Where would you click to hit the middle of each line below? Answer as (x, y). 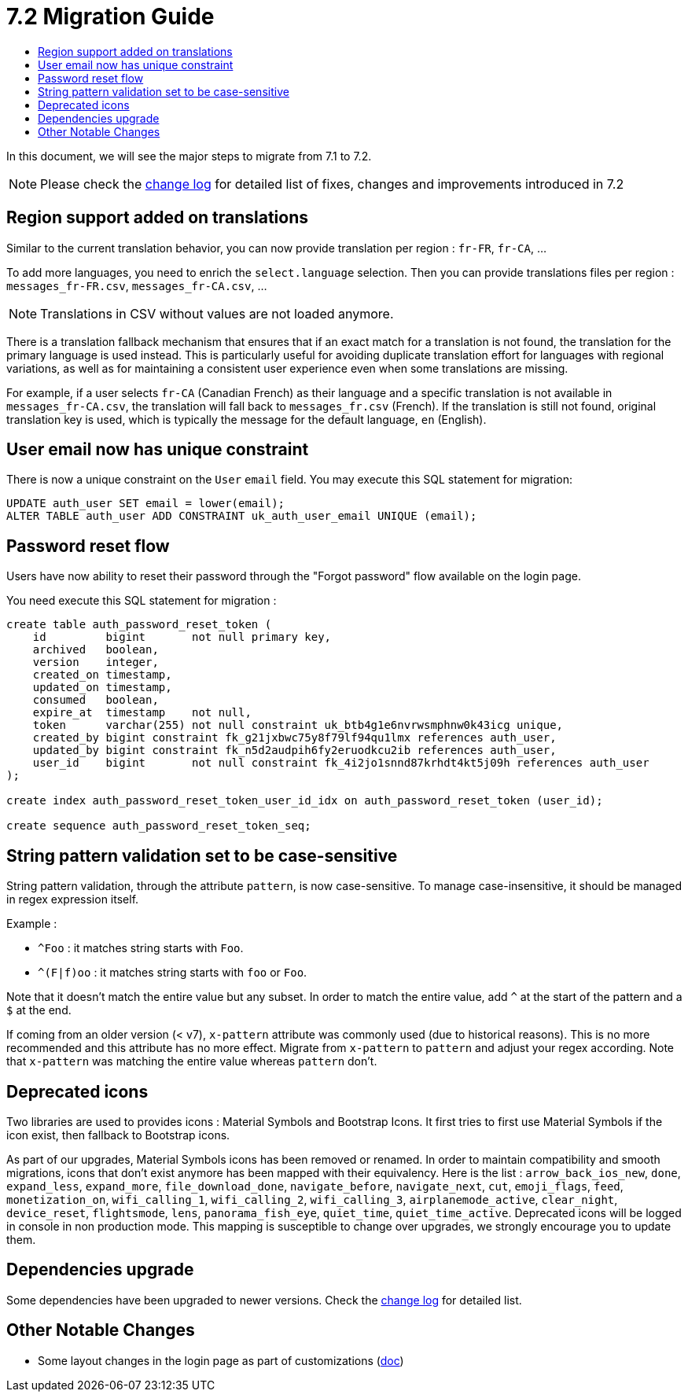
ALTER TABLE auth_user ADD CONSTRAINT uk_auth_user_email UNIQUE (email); (242, 516)
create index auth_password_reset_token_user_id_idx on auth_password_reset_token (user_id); (305, 801)
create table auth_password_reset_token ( (139, 625)
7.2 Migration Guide (110, 17)
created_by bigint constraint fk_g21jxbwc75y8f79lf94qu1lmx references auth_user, (294, 738)
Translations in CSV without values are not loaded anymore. (217, 313)
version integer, (96, 662)
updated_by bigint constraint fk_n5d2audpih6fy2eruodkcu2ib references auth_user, (294, 751)
